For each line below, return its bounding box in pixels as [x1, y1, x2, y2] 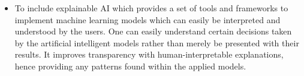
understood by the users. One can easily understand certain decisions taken [14, 25, 292, 37]
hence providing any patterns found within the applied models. [14, 59, 246, 72]
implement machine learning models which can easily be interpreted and [14, 13, 281, 26]
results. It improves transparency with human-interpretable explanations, [14, 48, 284, 61]
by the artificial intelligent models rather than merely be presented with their [14, 36, 299, 49]
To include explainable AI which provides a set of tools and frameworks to [14, 2, 288, 14]
